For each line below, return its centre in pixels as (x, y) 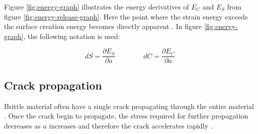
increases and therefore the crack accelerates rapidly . (131, 125)
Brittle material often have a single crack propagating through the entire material (129, 106)
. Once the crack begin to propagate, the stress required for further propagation (126, 116)
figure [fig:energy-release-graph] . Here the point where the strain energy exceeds (126, 16)
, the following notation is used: (72, 36)
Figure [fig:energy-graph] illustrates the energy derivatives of (96, 6)
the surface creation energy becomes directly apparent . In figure (103, 26)
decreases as (22, 125)
